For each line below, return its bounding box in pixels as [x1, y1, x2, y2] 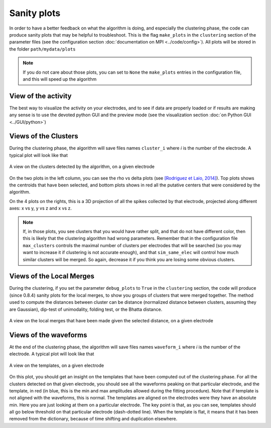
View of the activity [9, 92, 72, 100]
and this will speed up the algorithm [23, 76, 97, 82]
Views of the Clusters [9, 132, 79, 140]
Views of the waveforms [9, 331, 87, 339]
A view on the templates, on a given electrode [9, 362, 104, 368]
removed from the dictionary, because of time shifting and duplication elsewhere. [9, 416, 178, 422]
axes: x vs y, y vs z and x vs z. [9, 205, 72, 211]
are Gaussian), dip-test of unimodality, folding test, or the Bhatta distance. [9, 306, 163, 312]
